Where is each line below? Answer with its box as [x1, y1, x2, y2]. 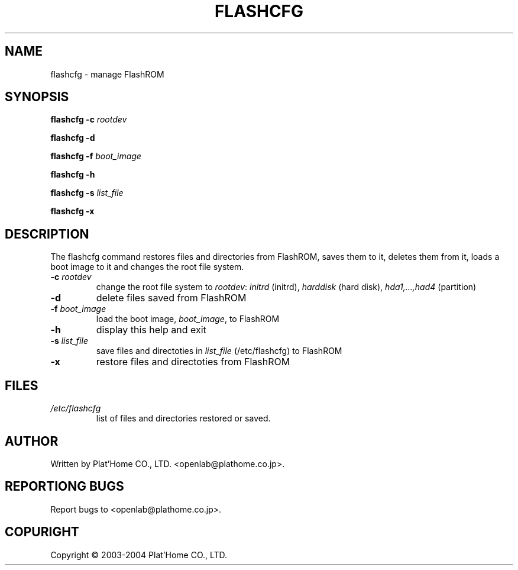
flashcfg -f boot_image [50, 151, 141, 162]
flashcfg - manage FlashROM [50, 69, 164, 79]
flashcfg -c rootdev [50, 114, 127, 125]
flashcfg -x [50, 206, 95, 217]
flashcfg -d [50, 133, 95, 143]
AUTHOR [5, 433, 59, 449]
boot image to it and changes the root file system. [50, 262, 244, 272]
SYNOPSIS [5, 89, 69, 105]
